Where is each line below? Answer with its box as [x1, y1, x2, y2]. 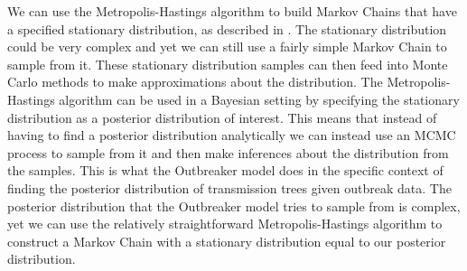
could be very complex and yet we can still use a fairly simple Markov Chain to [7, 37, 447, 56]
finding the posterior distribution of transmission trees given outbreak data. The [7, 178, 452, 197]
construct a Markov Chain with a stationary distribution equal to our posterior [7, 231, 446, 250]
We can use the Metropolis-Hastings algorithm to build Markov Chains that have [7, 2, 457, 20]
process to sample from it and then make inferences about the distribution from [7, 143, 449, 162]
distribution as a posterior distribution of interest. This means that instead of [7, 107, 437, 126]
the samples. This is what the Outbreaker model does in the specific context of [7, 161, 444, 180]
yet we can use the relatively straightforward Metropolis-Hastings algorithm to [7, 214, 443, 233]
